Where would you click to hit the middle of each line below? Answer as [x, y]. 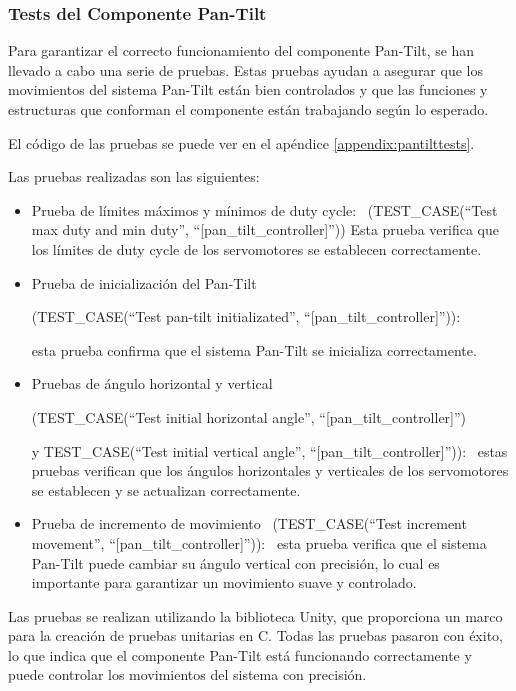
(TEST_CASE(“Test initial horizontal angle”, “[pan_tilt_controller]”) [249, 416]
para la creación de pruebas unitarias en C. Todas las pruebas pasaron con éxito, [255, 635]
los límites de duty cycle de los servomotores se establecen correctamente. [256, 248]
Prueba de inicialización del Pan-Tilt [144, 282]
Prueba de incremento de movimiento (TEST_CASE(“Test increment [249, 523]
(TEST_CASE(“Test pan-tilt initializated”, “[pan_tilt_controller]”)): [246, 316]
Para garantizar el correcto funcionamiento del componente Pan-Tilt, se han [241, 50]
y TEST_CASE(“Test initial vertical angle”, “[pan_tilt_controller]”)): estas [269, 450]
